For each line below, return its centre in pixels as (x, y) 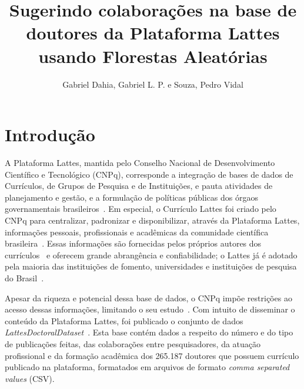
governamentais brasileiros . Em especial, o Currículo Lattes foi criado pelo (141, 209)
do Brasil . (24, 277)
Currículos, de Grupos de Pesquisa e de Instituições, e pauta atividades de (139, 186)
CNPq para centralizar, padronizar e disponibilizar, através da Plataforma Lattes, (152, 220)
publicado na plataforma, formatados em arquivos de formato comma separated (147, 367)
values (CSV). (30, 378)
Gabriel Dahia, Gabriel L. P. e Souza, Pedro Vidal (153, 84)
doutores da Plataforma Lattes (153, 33)
